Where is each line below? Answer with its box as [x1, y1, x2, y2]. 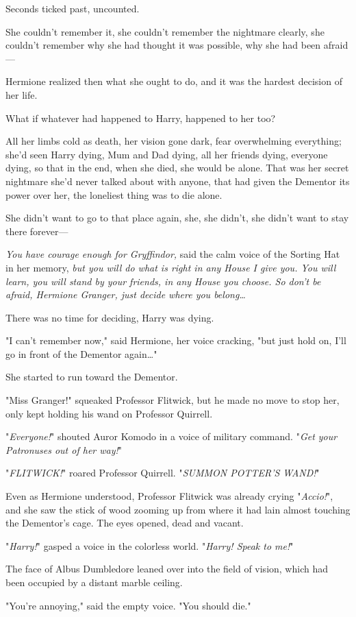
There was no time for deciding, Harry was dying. [5, 310, 214, 324]
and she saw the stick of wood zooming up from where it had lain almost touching [5, 502, 351, 516]
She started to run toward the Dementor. [5, 370, 178, 384]
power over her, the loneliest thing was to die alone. [5, 187, 222, 202]
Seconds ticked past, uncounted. [5, 1, 140, 15]
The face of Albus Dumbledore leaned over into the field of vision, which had [5, 561, 328, 576]
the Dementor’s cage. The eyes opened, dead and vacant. [5, 516, 244, 530]
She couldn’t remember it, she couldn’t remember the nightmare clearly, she [5, 24, 325, 38]
